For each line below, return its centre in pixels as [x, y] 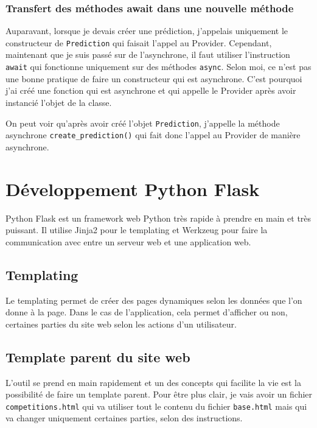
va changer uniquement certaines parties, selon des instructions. [124, 418]
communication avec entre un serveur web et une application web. [128, 241]
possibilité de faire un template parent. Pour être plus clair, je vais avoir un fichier [159, 394]
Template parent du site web [98, 356]
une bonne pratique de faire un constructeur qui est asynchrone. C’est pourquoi [154, 78]
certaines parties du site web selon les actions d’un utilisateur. [121, 324]
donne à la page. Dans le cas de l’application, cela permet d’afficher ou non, [147, 312]
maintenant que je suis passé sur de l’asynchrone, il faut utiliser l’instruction [148, 54]
